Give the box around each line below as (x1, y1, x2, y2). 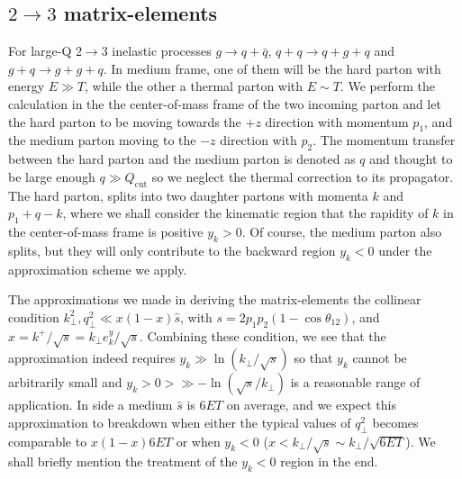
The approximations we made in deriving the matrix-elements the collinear (8, 290, 421, 309)
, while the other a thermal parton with (85, 77, 303, 95)
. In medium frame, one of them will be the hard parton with (103, 59, 441, 77)
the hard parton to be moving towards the (8, 112, 241, 131)
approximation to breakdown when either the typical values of (8, 412, 351, 431)
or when (176, 431, 221, 450)
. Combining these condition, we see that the (139, 326, 386, 345)
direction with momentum (265, 112, 409, 131)
